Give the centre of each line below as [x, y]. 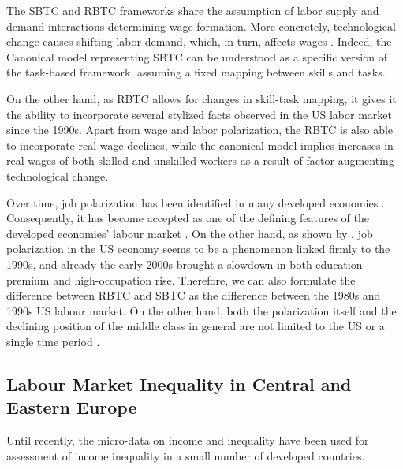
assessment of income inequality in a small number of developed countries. [186, 455]
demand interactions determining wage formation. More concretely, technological [201, 26]
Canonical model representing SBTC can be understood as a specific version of [197, 56]
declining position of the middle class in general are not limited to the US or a [196, 326]
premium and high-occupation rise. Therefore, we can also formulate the [181, 279]
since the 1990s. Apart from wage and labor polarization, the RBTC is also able [200, 130]
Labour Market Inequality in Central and [179, 383]
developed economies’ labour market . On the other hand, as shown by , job [190, 233]
